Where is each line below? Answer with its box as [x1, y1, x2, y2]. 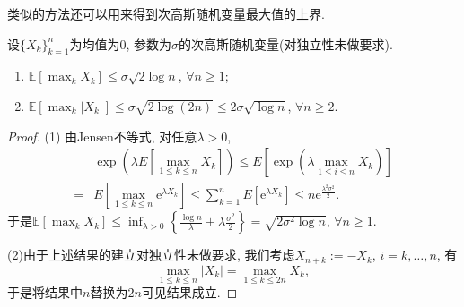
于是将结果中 [7, 283, 83, 302]
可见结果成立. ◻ [141, 283, 238, 302]
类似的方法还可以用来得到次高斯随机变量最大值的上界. [7, 4, 325, 22]
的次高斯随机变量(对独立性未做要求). [179, 34, 393, 53]
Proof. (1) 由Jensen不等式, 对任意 [7, 126, 197, 145]
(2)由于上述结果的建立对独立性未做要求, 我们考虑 [7, 245, 295, 264]
